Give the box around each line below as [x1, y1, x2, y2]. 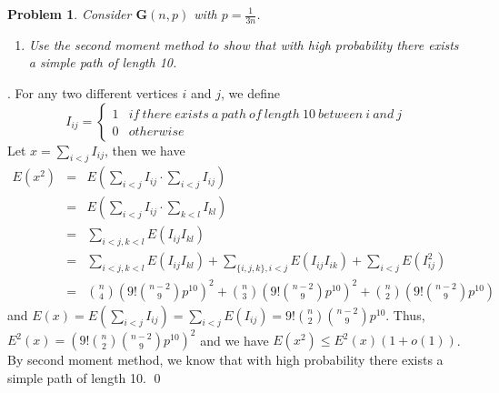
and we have [200, 330, 269, 349]
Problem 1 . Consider [7, 5, 132, 23]
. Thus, [385, 305, 425, 324]
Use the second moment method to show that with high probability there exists [28, 35, 459, 54]
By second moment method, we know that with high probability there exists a [7, 350, 444, 369]
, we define [221, 84, 280, 103]
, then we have [104, 140, 185, 159]
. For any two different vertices [7, 84, 178, 103]
